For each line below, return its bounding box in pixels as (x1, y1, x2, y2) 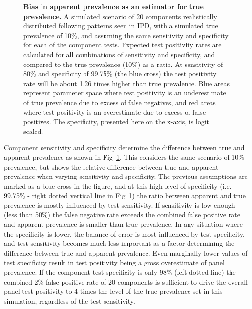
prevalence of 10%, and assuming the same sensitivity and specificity (23, 30, 229, 40)
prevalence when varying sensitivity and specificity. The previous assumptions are (4, 171, 248, 181)
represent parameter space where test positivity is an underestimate (23, 88, 226, 98)
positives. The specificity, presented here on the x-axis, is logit (23, 116, 210, 127)
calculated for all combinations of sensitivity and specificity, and (23, 49, 215, 59)
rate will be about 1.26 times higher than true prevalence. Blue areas (23, 78, 230, 88)
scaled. (23, 126, 43, 136)
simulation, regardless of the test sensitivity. (4, 295, 135, 306)
